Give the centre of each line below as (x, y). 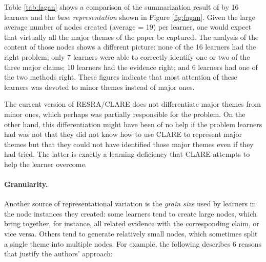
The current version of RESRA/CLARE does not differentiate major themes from (132, 104)
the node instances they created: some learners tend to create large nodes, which (130, 213)
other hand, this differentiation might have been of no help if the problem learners (133, 124)
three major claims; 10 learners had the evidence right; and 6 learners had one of (131, 67)
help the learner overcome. (46, 164)
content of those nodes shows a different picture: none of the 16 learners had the (130, 47)
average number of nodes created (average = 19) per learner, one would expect (128, 27)
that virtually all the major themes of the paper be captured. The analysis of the (131, 37)
